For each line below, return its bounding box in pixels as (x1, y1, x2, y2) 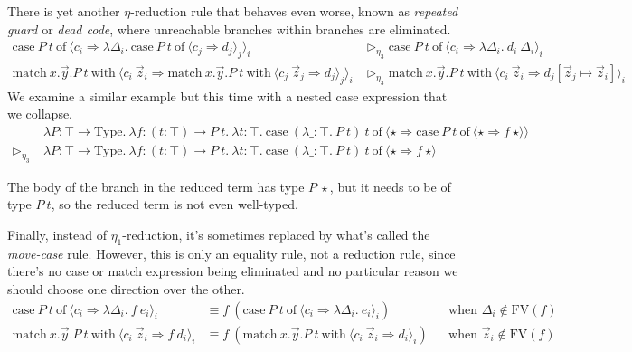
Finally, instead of (7, 225, 107, 244)
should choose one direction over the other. (7, 280, 245, 299)
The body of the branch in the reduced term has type (7, 176, 305, 195)
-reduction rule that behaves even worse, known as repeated (130, 2, 458, 20)
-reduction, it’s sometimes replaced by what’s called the (122, 225, 430, 244)
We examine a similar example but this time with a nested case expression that (7, 86, 448, 105)
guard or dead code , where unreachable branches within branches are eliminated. (7, 19, 451, 38)
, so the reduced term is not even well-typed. (51, 195, 298, 214)
